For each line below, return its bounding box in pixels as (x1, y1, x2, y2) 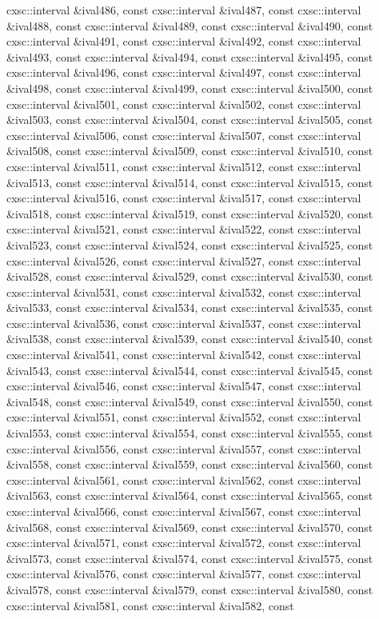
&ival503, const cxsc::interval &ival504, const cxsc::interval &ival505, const (6, 111, 373, 128)
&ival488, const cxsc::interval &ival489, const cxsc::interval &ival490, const (6, 17, 373, 34)
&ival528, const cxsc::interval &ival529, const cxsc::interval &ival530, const (6, 268, 373, 285)
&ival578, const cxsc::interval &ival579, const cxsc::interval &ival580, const (6, 581, 373, 597)
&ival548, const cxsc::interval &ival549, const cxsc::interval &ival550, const (6, 393, 373, 409)
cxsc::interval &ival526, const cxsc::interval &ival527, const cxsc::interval (6, 252, 361, 269)
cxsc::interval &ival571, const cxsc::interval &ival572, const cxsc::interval (6, 534, 361, 551)
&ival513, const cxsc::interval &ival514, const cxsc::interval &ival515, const (6, 174, 373, 190)
